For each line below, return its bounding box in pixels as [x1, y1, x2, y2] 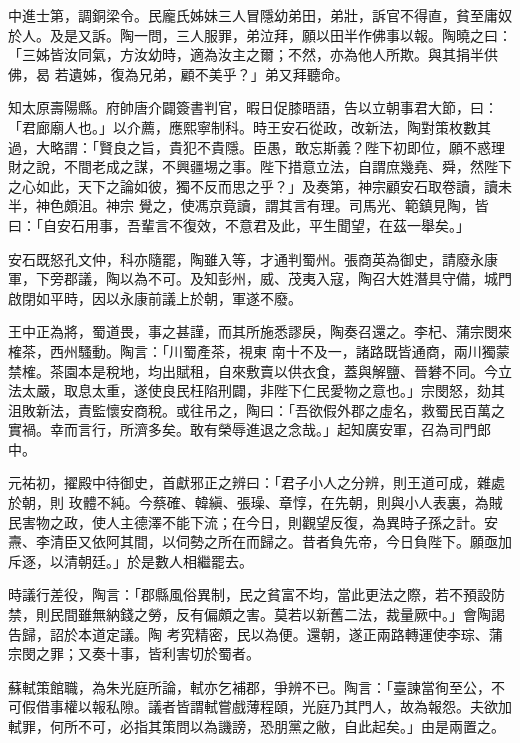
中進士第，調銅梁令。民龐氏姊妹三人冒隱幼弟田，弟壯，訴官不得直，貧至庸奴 [8, 5, 512, 25]
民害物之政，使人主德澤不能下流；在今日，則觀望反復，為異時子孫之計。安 [8, 511, 498, 532]
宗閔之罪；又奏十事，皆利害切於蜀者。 [8, 643, 260, 664]
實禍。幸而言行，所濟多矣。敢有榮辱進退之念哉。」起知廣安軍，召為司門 [8, 419, 477, 440]
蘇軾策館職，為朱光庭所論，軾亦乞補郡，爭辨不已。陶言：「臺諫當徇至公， [8, 676, 491, 697]
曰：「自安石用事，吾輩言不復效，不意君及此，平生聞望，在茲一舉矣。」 [8, 214, 470, 235]
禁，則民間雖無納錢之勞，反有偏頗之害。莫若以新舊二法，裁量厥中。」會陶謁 [8, 604, 505, 625]
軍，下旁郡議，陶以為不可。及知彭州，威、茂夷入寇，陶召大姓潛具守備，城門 [8, 268, 512, 289]
